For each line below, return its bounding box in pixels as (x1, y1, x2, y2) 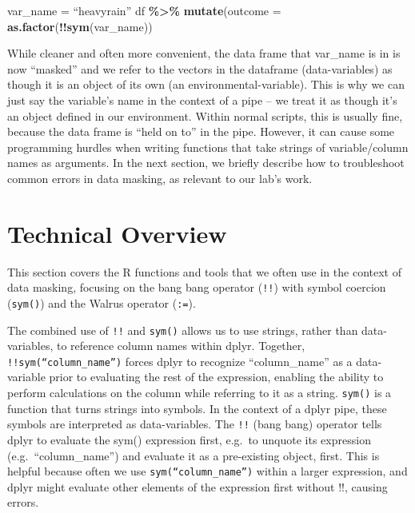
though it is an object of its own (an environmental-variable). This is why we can (7, 76, 405, 93)
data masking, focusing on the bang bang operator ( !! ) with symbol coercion (7, 279, 386, 296)
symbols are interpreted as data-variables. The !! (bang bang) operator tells (7, 416, 382, 432)
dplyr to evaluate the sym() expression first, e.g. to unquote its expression (7, 431, 371, 447)
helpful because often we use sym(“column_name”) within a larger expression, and (7, 463, 408, 479)
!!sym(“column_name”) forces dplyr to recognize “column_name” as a (7, 352, 353, 369)
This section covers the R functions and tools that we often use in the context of (7, 263, 401, 280)
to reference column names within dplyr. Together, (56, 337, 305, 354)
